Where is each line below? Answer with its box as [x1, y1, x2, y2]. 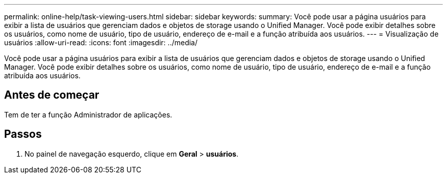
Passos [4, 128, 42, 141]
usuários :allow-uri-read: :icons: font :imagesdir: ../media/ [4, 38, 197, 47]
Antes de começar [4, 88, 100, 102]
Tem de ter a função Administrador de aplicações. [4, 110, 172, 119]
